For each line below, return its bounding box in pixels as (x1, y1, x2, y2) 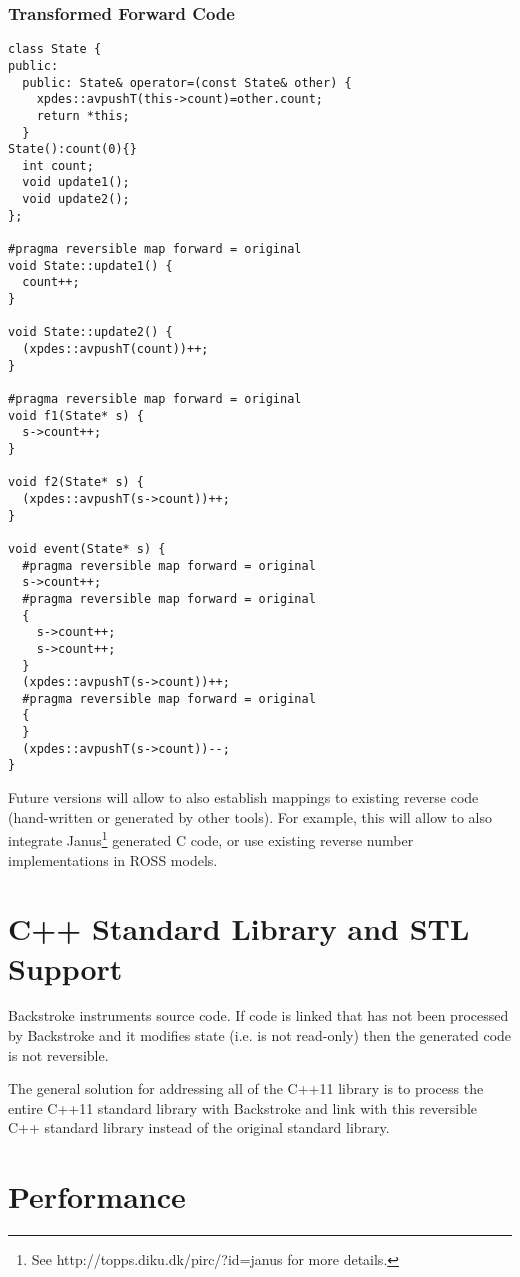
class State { (8, 42, 102, 57)
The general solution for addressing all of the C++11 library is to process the (8, 1078, 484, 1099)
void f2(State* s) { (8, 475, 145, 490)
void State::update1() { (8, 258, 173, 273)
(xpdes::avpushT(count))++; (22, 342, 209, 357)
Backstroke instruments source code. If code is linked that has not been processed (8, 1005, 509, 1026)
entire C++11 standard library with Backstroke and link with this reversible (8, 1097, 478, 1118)
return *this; (36, 108, 130, 123)
